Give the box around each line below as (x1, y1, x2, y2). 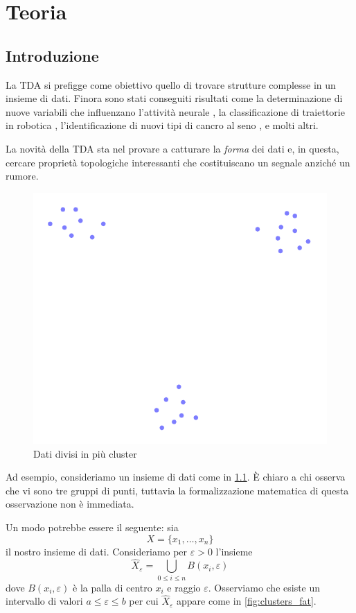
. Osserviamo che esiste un (208, 580, 321, 594)
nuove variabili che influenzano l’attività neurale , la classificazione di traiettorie (6, 104, 345, 119)
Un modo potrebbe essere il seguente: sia (6, 519, 179, 534)
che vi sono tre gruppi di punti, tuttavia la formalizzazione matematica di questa (6, 483, 349, 497)
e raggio (167, 580, 201, 594)
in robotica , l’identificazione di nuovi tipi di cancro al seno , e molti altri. (6, 118, 319, 132)
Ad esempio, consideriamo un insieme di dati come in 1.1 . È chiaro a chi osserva (6, 469, 346, 484)
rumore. (6, 169, 39, 183)
